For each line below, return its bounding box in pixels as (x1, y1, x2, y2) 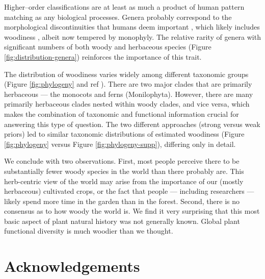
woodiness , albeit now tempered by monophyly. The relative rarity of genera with (4, 31, 261, 42)
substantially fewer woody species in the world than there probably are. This (4, 165, 244, 176)
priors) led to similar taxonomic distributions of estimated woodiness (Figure (4, 129, 245, 139)
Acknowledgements (4, 256, 140, 276)
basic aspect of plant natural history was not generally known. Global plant (4, 215, 240, 226)
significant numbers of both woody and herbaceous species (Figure (4, 41, 211, 52)
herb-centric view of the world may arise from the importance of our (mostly (4, 175, 244, 186)
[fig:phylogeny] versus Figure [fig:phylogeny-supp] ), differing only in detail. (4, 138, 236, 149)
